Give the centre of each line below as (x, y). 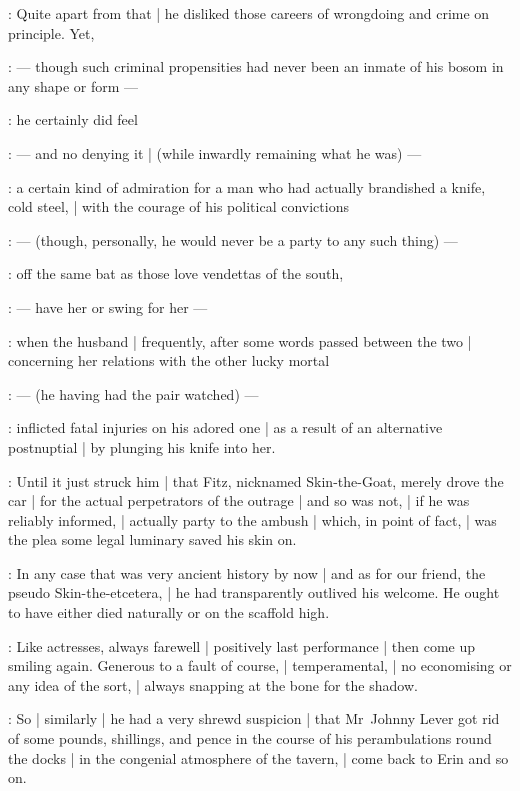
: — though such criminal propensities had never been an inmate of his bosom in (256, 66)
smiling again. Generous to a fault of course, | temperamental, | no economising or (260, 665)
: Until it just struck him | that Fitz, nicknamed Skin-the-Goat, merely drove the (256, 480)
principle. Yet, (51, 32)
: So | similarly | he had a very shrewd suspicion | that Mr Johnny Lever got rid (254, 718)
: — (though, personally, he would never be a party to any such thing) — (233, 239)
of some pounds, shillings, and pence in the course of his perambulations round (250, 738)
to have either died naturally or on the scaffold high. (169, 612)
